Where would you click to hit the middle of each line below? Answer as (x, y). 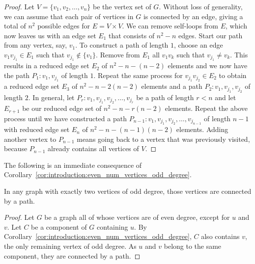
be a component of (59, 226)
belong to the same (193, 246)
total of (15, 26)
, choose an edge (198, 45)
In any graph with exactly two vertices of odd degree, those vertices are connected (128, 191)
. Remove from (118, 54)
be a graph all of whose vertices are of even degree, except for (137, 217)
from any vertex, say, (36, 45)
